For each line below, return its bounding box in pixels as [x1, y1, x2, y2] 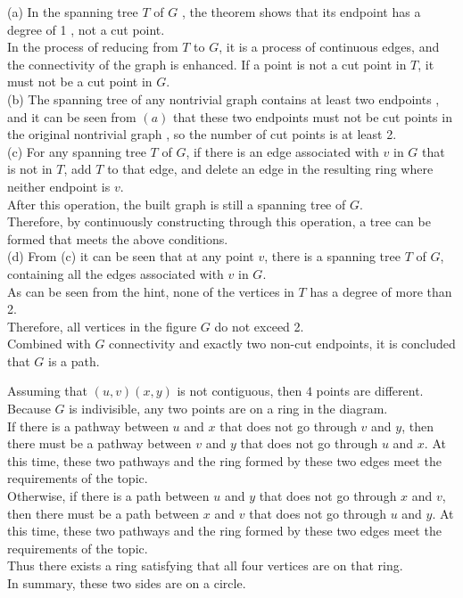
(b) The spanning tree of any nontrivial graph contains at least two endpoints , [7, 89, 440, 108]
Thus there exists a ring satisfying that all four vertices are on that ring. [7, 556, 403, 575]
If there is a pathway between [7, 416, 169, 435]
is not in [7, 160, 53, 178]
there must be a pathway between [7, 434, 192, 453]
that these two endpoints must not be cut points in [172, 107, 452, 126]
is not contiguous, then [177, 381, 302, 400]
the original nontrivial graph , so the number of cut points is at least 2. [7, 125, 397, 143]
